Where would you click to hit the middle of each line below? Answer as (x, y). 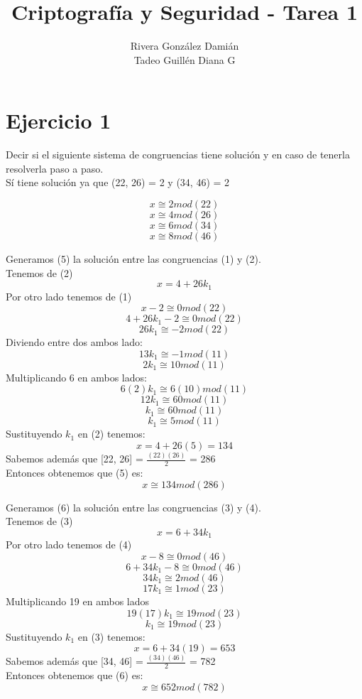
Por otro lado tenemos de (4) (69, 544)
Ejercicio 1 (59, 120)
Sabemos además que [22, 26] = (75, 459)
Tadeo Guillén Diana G (185, 59)
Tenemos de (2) (39, 272)
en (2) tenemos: (111, 434)
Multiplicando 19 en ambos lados (78, 601)
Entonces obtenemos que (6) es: (75, 675)
